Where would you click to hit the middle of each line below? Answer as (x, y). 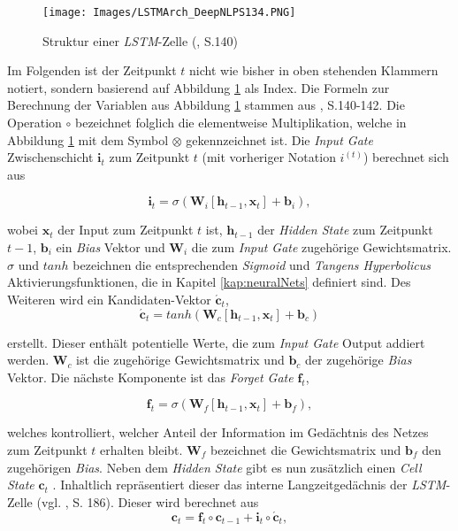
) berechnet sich (406, 157)
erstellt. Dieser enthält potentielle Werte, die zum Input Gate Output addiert (216, 342)
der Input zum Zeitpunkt (126, 230)
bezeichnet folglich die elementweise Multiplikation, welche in (241, 123)
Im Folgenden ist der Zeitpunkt (92, 70)
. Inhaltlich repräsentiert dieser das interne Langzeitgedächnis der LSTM (249, 485)
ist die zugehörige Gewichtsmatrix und (180, 360)
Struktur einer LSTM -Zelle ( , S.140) (141, 40)
